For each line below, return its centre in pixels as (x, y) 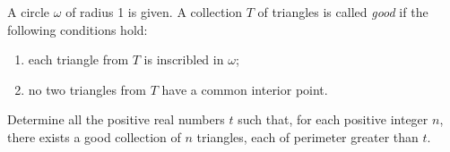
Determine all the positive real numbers (116, 119)
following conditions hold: (78, 29)
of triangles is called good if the (343, 12)
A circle (29, 12)
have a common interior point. (245, 89)
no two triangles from (87, 89)
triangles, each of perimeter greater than (307, 136)
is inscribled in (184, 59)
